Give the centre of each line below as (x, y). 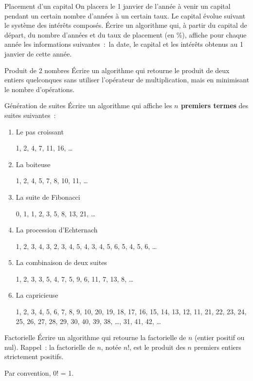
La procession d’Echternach (57, 230)
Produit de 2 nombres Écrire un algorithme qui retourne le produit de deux (117, 70)
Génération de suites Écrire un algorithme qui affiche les (88, 105)
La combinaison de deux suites (61, 262)
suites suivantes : (30, 115)
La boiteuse (33, 164)
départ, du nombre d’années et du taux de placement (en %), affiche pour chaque (126, 34)
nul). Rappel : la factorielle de (50, 347)
